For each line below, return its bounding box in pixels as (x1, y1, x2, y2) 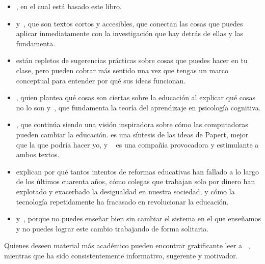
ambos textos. (16, 149, 60, 160)
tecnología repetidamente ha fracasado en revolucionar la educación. (16, 196, 229, 207)
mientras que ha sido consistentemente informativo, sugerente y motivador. (4, 250, 238, 260)
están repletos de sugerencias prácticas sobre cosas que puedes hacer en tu (16, 55, 248, 66)
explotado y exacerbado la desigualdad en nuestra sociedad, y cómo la (16, 186, 235, 196)
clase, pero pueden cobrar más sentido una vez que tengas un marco (16, 65, 228, 75)
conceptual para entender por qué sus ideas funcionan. (16, 75, 186, 85)
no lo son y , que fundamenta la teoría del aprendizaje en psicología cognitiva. (16, 102, 261, 112)
